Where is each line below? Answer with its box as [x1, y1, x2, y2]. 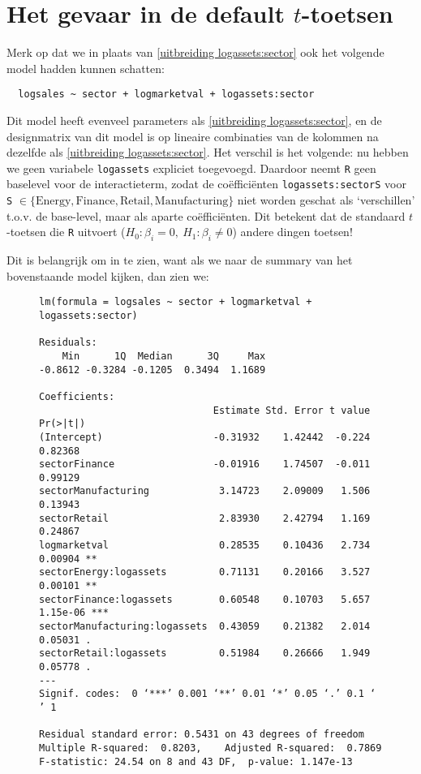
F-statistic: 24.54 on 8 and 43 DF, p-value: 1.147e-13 [39, 755, 353, 768]
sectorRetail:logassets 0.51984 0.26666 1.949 [39, 647, 371, 660]
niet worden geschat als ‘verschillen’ [237, 191, 415, 209]
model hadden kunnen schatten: [6, 59, 165, 76]
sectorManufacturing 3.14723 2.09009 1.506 [39, 485, 371, 497]
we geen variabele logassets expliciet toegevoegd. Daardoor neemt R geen [6, 159, 376, 176]
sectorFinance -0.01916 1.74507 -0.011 [39, 458, 371, 471]
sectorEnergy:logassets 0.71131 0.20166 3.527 [39, 566, 371, 578]
